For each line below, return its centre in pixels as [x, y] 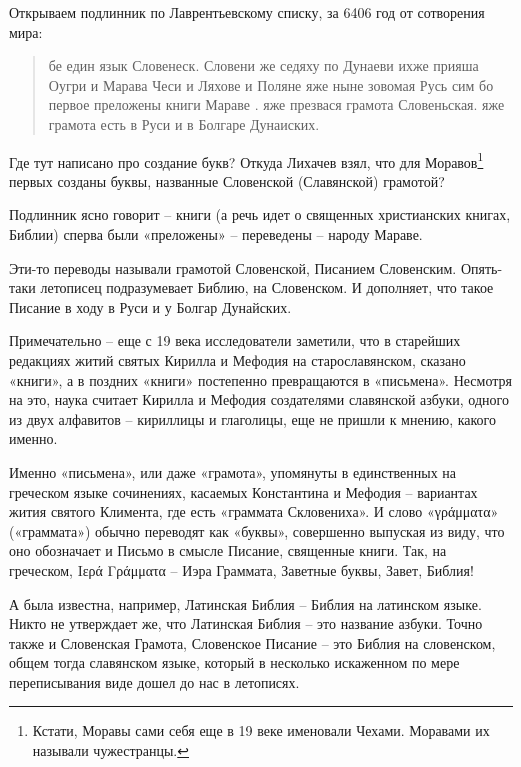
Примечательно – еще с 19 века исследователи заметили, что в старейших [235, 340]
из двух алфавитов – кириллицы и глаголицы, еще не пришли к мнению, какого [252, 418]
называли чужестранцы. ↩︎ [110, 750]
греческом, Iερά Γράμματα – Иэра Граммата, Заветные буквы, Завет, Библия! [241, 569]
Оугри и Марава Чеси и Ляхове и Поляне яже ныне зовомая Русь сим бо [271, 84]
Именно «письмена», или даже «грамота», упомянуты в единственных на [233, 471]
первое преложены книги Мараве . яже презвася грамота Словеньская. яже [276, 104]
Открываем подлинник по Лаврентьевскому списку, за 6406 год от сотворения [247, 12]
